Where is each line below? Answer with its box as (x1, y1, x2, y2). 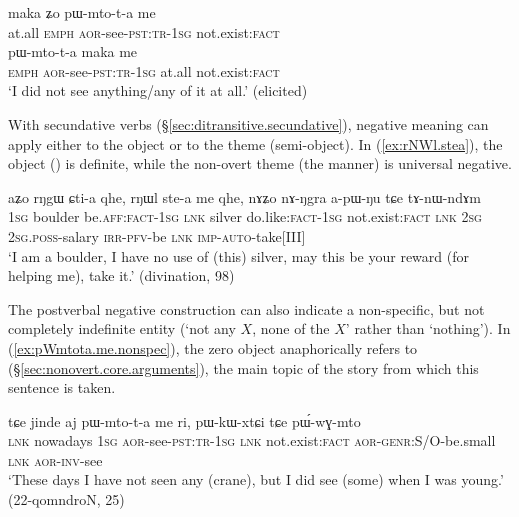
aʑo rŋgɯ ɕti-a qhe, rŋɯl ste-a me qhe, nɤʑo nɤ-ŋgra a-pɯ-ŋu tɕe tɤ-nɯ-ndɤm (8, 186, 481, 207)
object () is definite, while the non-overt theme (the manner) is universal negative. (8, 153, 512, 174)
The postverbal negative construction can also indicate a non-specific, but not (8, 298, 485, 319)
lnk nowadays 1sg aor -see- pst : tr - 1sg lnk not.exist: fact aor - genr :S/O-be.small (8, 430, 496, 451)
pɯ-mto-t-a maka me (8, 41, 138, 62)
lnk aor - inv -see (8, 449, 103, 470)
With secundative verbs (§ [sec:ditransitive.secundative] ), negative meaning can (8, 113, 489, 134)
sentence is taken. (8, 377, 116, 398)
